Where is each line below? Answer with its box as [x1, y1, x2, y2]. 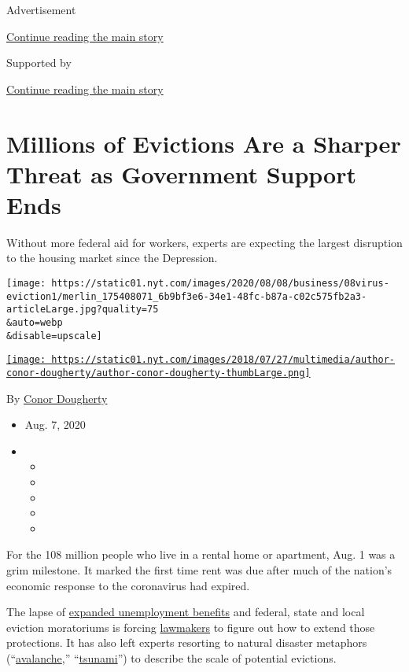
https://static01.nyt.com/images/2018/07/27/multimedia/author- [51, 354, 395, 366]
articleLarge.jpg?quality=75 [6, 304, 159, 316]
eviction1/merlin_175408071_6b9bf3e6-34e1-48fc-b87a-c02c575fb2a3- [6, 290, 367, 302]
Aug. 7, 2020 [24, 416, 86, 433]
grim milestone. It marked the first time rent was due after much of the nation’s [6, 562, 392, 578]
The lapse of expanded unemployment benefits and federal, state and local [6, 604, 365, 620]
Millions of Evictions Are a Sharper [6, 127, 401, 159]
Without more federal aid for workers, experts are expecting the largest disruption [6, 234, 403, 250]
